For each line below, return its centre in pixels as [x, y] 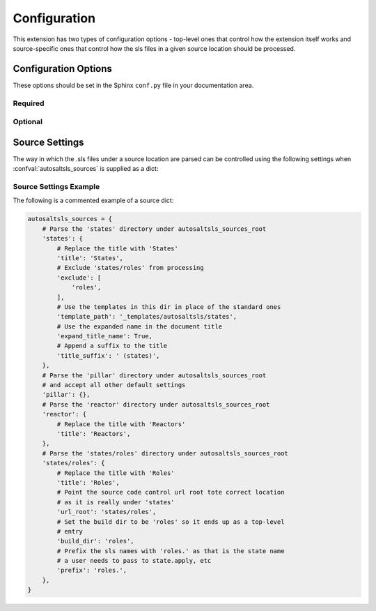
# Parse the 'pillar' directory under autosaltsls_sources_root [154, 375]
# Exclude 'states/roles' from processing [131, 268]
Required [29, 103]
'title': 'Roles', [88, 482]
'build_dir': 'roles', [96, 541]
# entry [70, 531]
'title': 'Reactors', [94, 433]
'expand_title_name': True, [105, 336]
